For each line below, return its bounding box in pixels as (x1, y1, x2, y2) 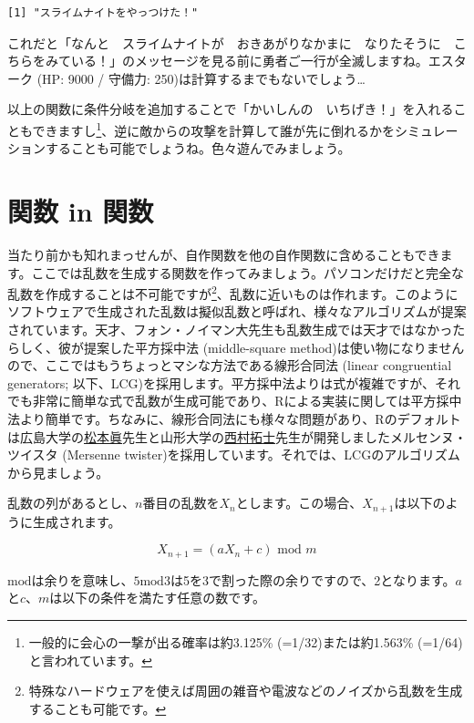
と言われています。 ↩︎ (28, 650, 153, 669)
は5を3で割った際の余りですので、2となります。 (170, 570, 456, 589)
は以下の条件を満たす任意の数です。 (49, 588, 265, 607)
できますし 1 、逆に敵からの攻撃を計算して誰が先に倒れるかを (32, 118, 395, 139)
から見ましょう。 (7, 462, 109, 481)
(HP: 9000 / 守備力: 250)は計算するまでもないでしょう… (36, 68, 366, 88)
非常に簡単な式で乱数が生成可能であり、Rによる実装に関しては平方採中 (32, 391, 462, 410)
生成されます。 (32, 511, 121, 531)
